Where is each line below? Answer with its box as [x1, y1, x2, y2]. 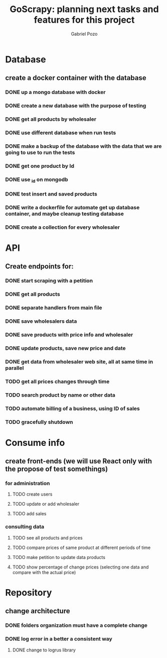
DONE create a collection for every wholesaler [5, 224, 120, 231]
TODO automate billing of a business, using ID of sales [5, 405, 140, 412]
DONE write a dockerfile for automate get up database [5, 204, 140, 211]
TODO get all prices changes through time [5, 378, 110, 385]
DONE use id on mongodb [5, 176, 69, 184]
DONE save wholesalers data [5, 318, 77, 325]
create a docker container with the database [5, 74, 146, 82]
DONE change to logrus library [12, 647, 76, 653]
